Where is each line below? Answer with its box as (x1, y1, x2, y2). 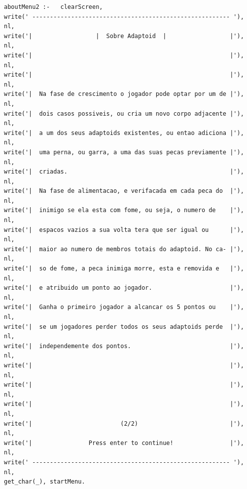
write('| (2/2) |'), (4, 420, 244, 427)
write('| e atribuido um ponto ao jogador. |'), (4, 284, 244, 292)
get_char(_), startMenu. (4, 478, 85, 486)
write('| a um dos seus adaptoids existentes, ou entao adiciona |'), (4, 129, 244, 136)
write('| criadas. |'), (4, 168, 244, 176)
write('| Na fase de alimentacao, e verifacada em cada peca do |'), (4, 187, 244, 195)
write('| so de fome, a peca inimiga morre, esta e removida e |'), (4, 265, 244, 272)
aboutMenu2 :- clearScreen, (4, 3, 103, 10)
